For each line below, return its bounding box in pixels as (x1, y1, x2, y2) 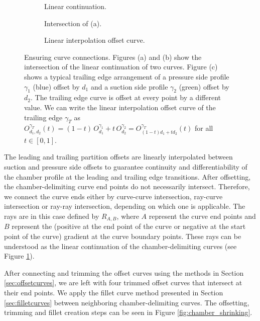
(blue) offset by (33, 81, 80, 92)
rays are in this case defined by (4, 210, 99, 221)
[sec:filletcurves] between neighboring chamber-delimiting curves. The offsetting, (4, 297, 249, 307)
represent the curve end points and (149, 210, 256, 221)
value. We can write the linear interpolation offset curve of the (24, 102, 216, 112)
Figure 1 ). (4, 251, 35, 261)
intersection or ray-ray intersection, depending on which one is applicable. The (4, 201, 245, 211)
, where (116, 210, 139, 221)
